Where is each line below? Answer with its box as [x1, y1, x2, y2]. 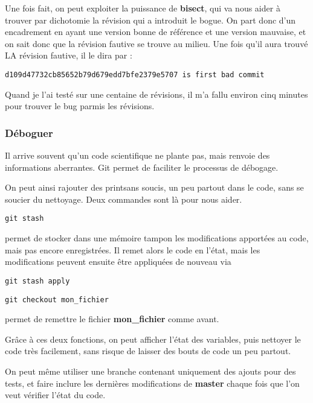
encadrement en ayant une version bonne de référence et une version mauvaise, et [5, 25, 306, 38]
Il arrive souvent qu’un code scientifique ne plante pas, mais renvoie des [5, 149, 270, 162]
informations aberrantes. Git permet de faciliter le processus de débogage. [5, 160, 279, 173]
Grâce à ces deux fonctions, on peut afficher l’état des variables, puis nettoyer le [5, 332, 301, 345]
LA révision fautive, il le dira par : [5, 49, 132, 62]
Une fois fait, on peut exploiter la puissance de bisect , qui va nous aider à [5, 2, 280, 14]
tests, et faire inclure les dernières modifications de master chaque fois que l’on [5, 376, 300, 389]
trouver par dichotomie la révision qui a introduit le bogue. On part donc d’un [5, 13, 296, 26]
